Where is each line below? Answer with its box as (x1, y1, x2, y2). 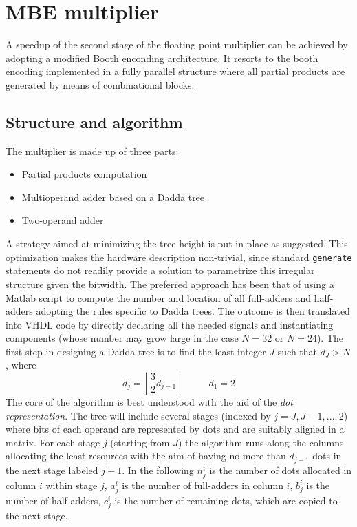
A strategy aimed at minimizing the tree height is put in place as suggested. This (6, 236, 348, 251)
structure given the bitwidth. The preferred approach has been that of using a (6, 276, 334, 291)
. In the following (122, 462, 194, 477)
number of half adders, (6, 493, 101, 508)
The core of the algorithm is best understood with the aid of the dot (6, 395, 293, 409)
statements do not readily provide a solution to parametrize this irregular (6, 263, 315, 278)
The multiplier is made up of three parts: (6, 143, 179, 158)
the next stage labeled (6, 462, 98, 477)
